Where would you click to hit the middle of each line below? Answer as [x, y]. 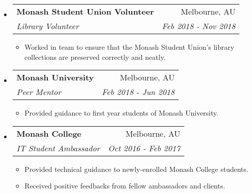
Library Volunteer [47, 26]
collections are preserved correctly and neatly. [95, 57]
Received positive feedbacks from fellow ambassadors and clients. [125, 186]
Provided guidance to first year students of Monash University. [121, 113]
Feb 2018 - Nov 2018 [199, 26]
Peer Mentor [39, 92]
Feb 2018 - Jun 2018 [138, 92]
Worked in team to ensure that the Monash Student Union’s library [129, 47]
